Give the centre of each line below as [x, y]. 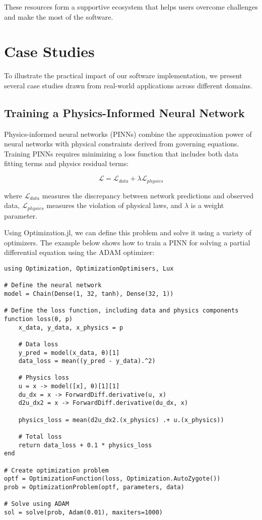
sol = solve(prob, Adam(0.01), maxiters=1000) [83, 512]
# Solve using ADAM [37, 504]
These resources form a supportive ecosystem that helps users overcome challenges [131, 7]
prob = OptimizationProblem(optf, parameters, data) [94, 487]
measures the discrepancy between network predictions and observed [148, 195]
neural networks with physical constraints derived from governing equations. [122, 144]
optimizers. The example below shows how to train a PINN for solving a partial [127, 242]
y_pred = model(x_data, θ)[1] [69, 353]
